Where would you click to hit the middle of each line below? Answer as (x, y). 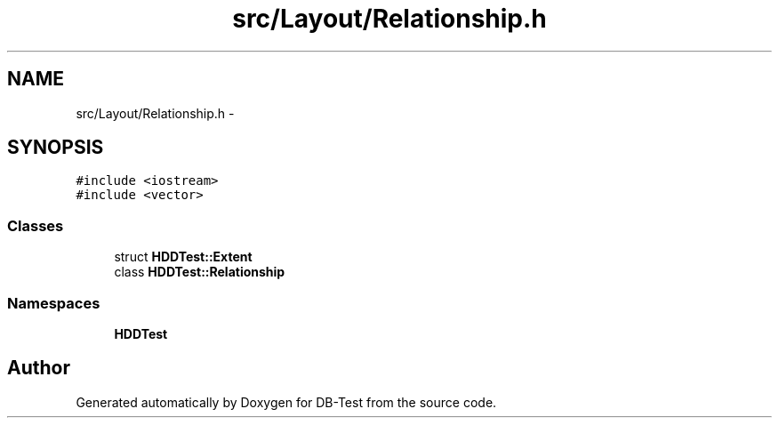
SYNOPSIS (56, 148)
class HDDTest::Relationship (200, 272)
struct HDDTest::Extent (183, 257)
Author (39, 368)
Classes (36, 225)
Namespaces (54, 303)
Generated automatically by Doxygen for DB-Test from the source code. (286, 402)
